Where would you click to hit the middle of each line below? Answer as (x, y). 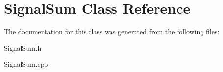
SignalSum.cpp (26, 64)
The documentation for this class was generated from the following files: (112, 31)
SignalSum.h (23, 47)
